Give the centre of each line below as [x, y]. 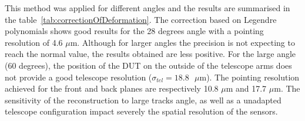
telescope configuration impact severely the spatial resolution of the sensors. [141, 111]
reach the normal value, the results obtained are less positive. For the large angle [150, 54]
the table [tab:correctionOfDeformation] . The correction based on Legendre [141, 19]
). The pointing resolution [253, 77]
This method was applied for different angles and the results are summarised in [148, 8]
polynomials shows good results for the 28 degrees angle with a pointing [134, 31]
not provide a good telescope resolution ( [78, 77]
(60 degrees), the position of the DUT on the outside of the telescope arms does [148, 65]
